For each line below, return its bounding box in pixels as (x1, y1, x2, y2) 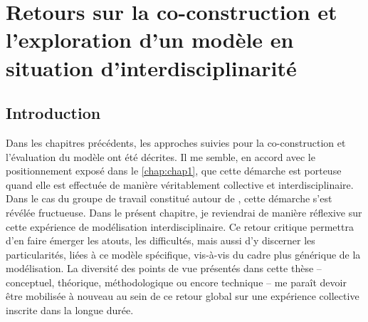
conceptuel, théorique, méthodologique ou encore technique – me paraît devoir (6, 274, 347, 289)
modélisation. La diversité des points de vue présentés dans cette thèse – (6, 261, 322, 276)
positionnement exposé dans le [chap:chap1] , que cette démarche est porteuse (6, 163, 342, 178)
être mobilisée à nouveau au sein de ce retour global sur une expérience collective (6, 289, 359, 303)
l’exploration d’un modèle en (6, 25, 294, 54)
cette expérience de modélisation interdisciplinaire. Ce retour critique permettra (6, 219, 354, 234)
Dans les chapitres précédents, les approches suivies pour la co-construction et (6, 135, 346, 150)
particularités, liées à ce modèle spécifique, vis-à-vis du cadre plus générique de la (6, 246, 361, 261)
